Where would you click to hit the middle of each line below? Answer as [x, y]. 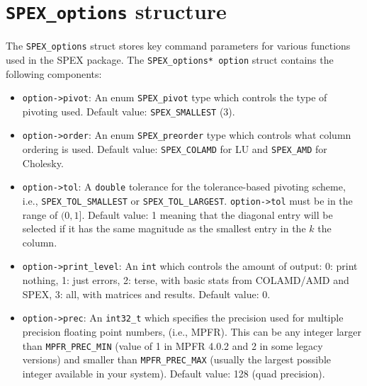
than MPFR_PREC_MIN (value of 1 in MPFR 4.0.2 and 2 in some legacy [173, 345]
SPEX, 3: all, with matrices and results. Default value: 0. [146, 294]
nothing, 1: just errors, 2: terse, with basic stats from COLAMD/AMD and [186, 280]
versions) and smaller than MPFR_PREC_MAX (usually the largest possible [176, 359]
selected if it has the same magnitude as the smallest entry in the [164, 228]
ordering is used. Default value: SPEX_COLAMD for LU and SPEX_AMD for [175, 149]
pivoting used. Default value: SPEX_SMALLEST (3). [129, 111]
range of [40, 214]
